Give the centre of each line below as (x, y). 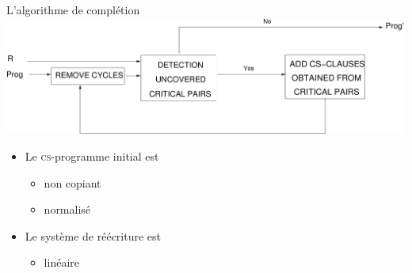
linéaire (61, 262)
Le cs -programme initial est (92, 156)
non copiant (72, 182)
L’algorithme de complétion (73, 9)
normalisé (67, 209)
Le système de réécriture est (93, 235)
